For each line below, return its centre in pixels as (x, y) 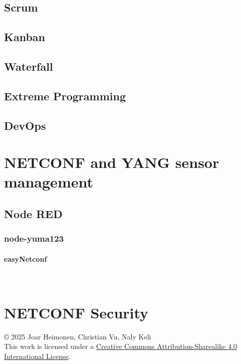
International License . (37, 356)
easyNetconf (26, 258)
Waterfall (29, 66)
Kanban (25, 37)
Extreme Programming (65, 96)
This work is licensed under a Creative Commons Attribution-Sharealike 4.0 (120, 346)
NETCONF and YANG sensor (112, 162)
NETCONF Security (76, 312)
